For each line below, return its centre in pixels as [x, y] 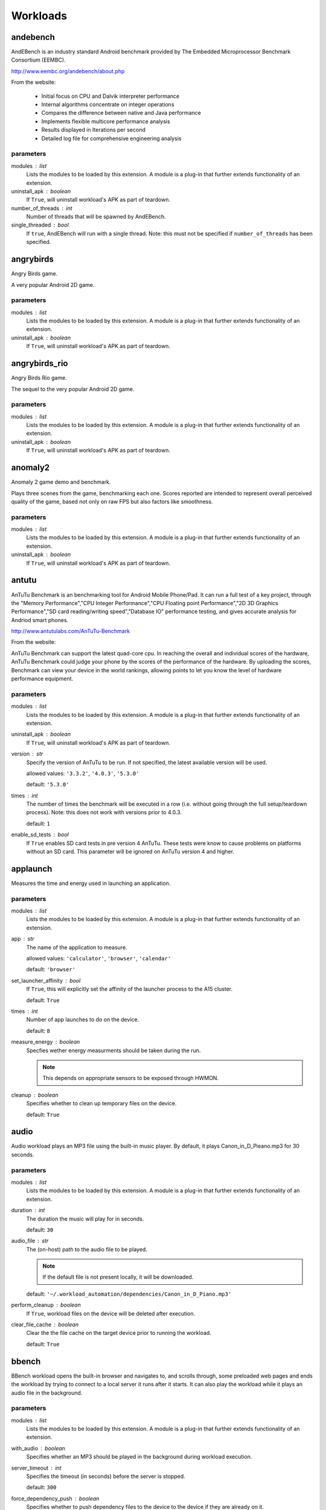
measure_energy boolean [46, 1042]
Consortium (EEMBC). [38, 60]
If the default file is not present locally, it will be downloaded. [118, 1277]
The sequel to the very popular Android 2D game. [73, 389]
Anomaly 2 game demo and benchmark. [61, 482]
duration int [28, 1210]
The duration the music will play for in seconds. [85, 1219]
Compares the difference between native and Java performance [121, 113]
